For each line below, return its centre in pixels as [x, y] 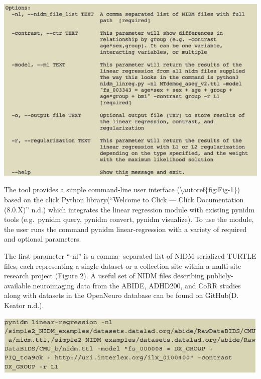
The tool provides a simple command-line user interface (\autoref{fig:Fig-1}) [122, 189]
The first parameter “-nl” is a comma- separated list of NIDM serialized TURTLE [130, 255]
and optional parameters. [43, 239]
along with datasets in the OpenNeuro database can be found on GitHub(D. [121, 295]
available [17, 285]
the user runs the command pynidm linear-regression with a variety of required [125, 229]
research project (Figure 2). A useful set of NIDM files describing [104, 276]
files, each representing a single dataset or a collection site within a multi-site [123, 266]
